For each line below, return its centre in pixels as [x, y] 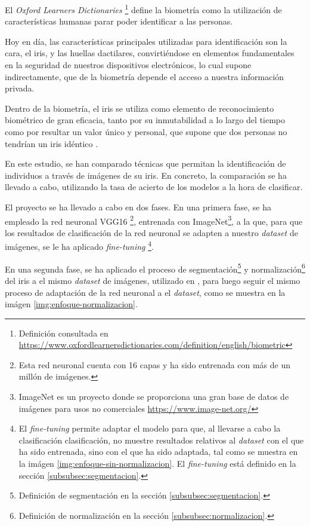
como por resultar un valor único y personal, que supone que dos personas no [146, 131]
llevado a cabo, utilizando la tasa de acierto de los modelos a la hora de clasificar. [154, 187]
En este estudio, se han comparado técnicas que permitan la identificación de [145, 163]
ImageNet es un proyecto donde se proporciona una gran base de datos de [154, 397]
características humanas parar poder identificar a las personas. [119, 21]
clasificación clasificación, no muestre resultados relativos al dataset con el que [161, 440]
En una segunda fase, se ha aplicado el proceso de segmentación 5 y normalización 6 [155, 268]
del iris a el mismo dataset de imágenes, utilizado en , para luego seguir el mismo [153, 280]
